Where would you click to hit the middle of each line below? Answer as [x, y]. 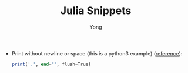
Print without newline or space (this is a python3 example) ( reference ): [97, 53]
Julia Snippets [96, 11]
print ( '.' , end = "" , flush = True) [51, 64]
